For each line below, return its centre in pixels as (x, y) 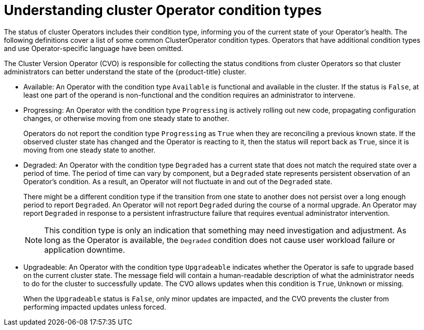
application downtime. (85, 250)
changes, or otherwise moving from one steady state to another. (126, 118)
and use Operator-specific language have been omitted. (94, 48)
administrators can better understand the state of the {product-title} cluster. (125, 71)
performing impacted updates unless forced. (95, 307)
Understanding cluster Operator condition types (163, 10)
